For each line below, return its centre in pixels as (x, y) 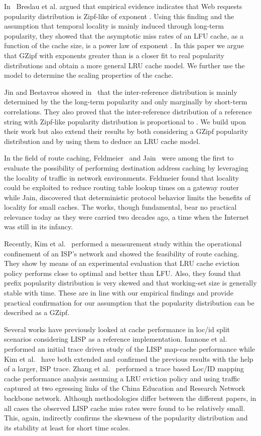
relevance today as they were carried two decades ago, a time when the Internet (126, 216)
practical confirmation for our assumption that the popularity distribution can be (129, 302)
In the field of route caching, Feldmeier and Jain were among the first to (119, 158)
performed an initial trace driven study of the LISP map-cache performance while (130, 349)
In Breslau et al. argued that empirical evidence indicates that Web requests (123, 6)
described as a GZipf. (37, 312)
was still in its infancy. (39, 227)
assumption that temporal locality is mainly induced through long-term (114, 26)
